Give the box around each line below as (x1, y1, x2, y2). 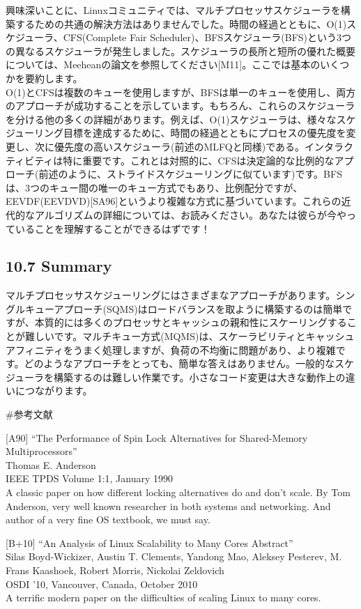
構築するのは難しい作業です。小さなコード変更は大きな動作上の (54, 369, 346, 384)
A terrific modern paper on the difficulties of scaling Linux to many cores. (6, 590, 321, 605)
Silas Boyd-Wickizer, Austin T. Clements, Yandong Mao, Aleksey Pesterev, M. (6, 549, 342, 564)
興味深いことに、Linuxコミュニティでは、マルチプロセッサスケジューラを (6, 3, 341, 17)
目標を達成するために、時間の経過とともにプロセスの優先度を (63, 125, 346, 140)
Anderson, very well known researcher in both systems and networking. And (6, 498, 331, 513)
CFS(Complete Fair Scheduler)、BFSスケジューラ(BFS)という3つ (63, 30, 352, 45)
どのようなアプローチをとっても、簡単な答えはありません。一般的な (24, 356, 335, 371)
